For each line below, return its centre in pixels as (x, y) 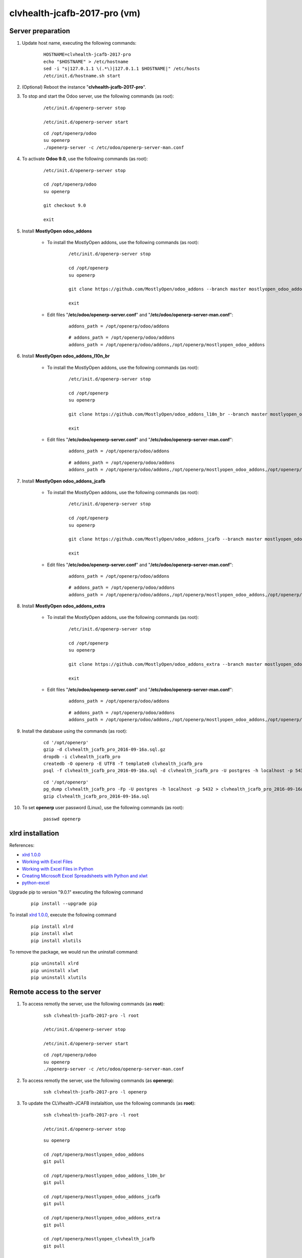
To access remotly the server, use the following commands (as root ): (93, 1004)
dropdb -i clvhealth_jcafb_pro (82, 757)
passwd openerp (62, 819)
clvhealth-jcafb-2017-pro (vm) (75, 13)
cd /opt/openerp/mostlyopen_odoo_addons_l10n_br (104, 1175)
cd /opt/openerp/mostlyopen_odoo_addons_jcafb (102, 1197)
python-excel (36, 883)
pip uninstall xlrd (55, 963)
